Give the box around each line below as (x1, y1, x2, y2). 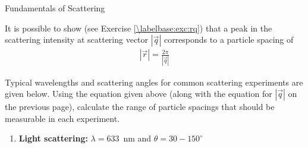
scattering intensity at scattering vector (5, 33, 149, 46)
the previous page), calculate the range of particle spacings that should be (5, 100, 275, 113)
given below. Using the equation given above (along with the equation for (5, 87, 272, 100)
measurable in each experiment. (5, 112, 120, 124)
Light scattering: (18, 132, 88, 144)
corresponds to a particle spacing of (164, 33, 294, 46)
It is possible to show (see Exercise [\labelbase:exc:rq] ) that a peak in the (5, 21, 272, 34)
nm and (123, 132, 152, 144)
